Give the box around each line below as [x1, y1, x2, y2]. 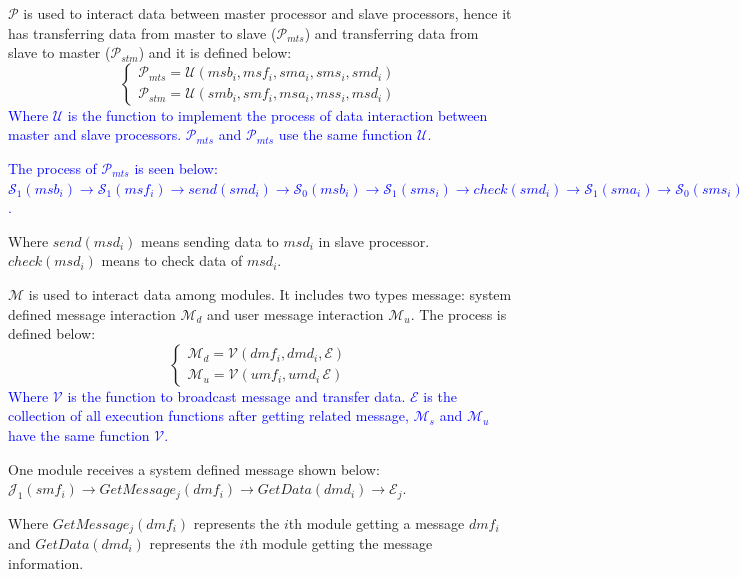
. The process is [410, 303, 507, 324]
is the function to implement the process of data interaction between [67, 104, 488, 125]
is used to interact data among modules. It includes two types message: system [28, 283, 512, 304]
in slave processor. [318, 230, 430, 251]
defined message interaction [8, 303, 176, 324]
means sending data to [141, 230, 279, 251]
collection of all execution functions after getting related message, [8, 405, 409, 426]
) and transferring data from [304, 22, 479, 43]
